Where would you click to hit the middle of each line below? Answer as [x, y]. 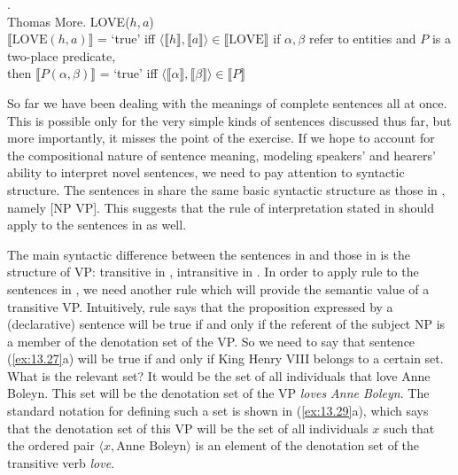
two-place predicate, [62, 55]
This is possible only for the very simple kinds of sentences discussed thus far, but [229, 120]
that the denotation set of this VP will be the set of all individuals [188, 428]
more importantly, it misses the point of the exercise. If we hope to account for [221, 138]
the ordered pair [51, 445]
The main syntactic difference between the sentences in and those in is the [209, 254]
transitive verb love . [61, 462]
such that [409, 428]
